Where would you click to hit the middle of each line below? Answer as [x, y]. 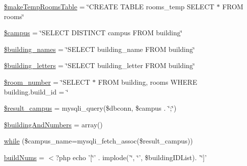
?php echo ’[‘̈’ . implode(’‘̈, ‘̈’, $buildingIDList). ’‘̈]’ [131, 157]
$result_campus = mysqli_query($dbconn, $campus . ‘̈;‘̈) [90, 108]
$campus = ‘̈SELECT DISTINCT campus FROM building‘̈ [93, 33]
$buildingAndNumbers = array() [53, 124]
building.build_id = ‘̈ [36, 91]
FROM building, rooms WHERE [148, 82]
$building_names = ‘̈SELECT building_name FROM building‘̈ [99, 49]
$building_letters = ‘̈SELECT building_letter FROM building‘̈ [99, 65]
